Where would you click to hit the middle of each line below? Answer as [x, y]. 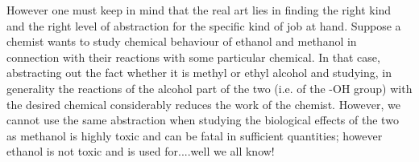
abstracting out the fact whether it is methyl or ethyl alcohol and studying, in [199, 73]
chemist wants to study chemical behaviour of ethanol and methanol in [182, 41]
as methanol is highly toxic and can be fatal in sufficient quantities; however [195, 135]
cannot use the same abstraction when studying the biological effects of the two [203, 120]
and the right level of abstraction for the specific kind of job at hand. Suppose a [204, 25]
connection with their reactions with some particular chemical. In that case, [193, 57]
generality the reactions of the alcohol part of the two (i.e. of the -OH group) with [209, 88]
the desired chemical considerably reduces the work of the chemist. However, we [203, 104]
